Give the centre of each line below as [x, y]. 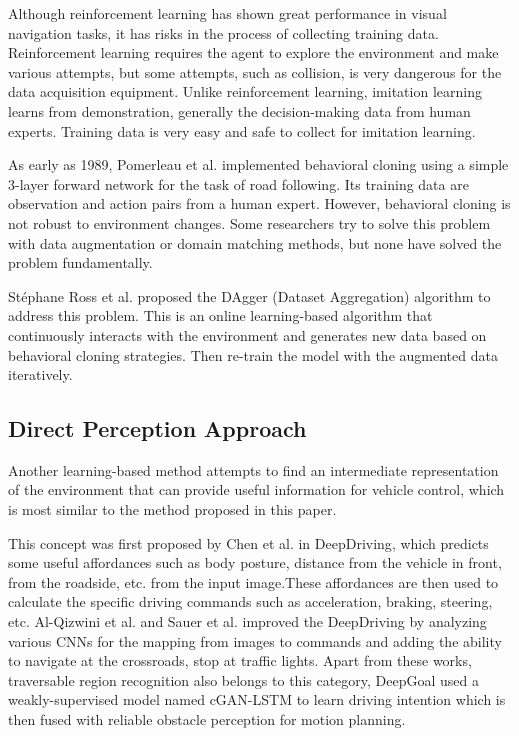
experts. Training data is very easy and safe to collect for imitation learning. [242, 130]
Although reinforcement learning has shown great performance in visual [227, 13]
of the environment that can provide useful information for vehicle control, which [256, 489]
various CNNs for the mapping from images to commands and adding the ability [255, 640]
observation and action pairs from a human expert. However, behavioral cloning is [259, 203]
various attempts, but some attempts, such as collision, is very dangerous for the [255, 71]
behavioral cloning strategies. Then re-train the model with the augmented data [253, 354]
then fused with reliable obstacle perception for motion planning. [207, 719]
